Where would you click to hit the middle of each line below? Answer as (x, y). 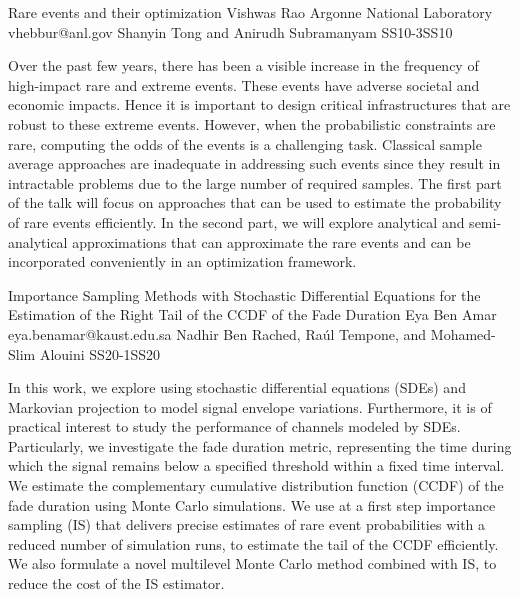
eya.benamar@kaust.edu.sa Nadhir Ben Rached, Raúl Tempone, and (217, 333)
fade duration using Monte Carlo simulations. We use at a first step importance (252, 504)
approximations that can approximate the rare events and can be (271, 241)
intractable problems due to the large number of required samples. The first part (255, 182)
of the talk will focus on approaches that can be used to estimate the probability (255, 202)
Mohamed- (463, 333)
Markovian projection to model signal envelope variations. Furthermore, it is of (250, 406)
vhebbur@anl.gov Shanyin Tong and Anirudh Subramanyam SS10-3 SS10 (230, 31)
